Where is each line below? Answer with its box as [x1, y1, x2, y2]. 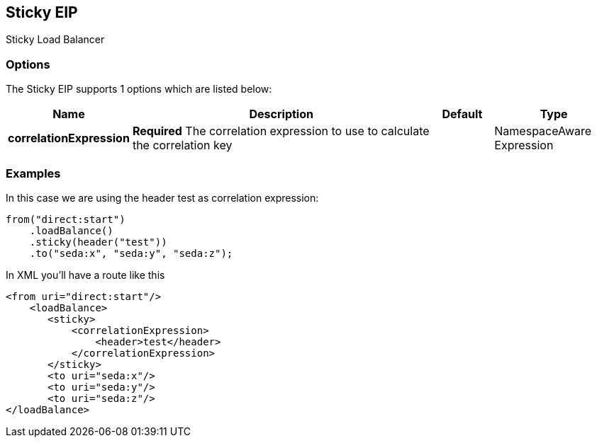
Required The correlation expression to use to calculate [132, 124, 430, 139]
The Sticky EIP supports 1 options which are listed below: [6, 83, 272, 96]
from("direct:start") [6, 213, 125, 225]
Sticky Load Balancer [6, 33, 105, 46]
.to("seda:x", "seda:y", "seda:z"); [29, 247, 233, 259]
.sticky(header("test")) [29, 236, 167, 248]
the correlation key [132, 138, 233, 153]
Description [249, 107, 313, 122]
